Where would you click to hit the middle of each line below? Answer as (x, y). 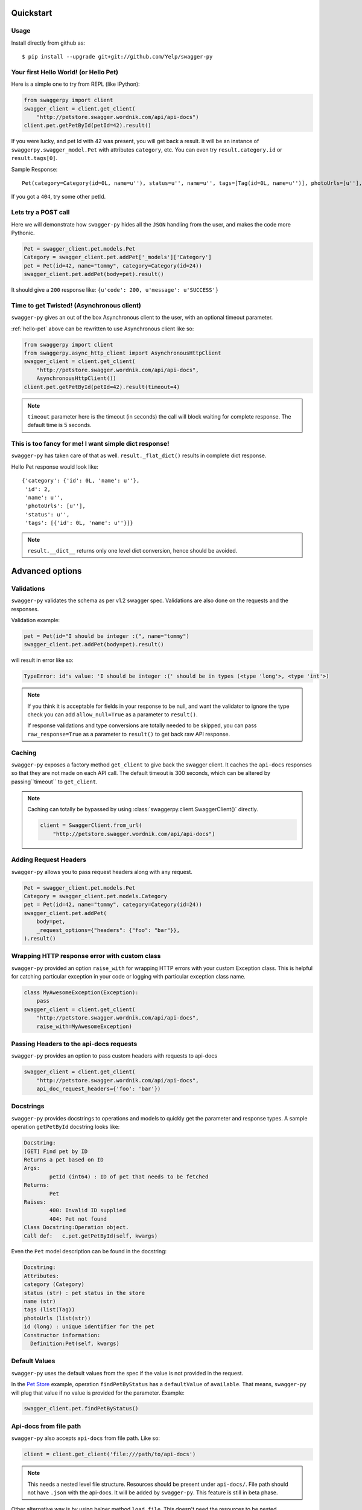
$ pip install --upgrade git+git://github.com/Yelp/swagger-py (117, 57)
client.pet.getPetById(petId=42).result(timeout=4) (102, 387)
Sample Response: (34, 169)
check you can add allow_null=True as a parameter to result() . (113, 715)
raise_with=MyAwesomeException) (84, 1026)
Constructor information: (62, 1335)
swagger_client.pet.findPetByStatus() (81, 1409)
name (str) (40, 1301)
